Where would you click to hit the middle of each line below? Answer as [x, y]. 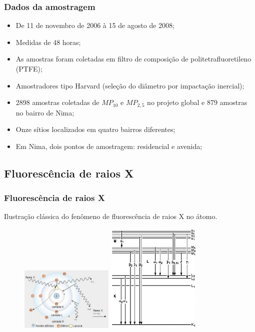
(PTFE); [29, 68]
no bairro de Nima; [45, 112]
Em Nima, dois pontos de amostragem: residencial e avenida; [109, 146]
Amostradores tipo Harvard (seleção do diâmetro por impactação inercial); [130, 85]
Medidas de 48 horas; [48, 42]
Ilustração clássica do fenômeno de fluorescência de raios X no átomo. [111, 216]
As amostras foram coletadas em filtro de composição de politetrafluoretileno [133, 59]
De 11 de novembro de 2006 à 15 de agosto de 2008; [95, 25]
